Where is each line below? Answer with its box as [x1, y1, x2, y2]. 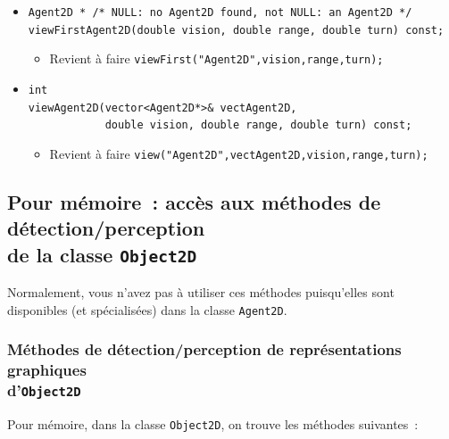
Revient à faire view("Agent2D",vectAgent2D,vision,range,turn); [49, 144, 428, 162]
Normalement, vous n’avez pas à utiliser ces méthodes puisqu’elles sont [7, 283, 395, 302]
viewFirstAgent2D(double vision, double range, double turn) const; [28, 23, 445, 37]
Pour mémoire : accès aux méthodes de [7, 187, 381, 215]
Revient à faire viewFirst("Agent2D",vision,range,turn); [49, 49, 384, 68]
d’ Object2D [7, 379, 81, 402]
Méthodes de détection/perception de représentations [7, 338, 402, 360]
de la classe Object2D [7, 240, 197, 268]
